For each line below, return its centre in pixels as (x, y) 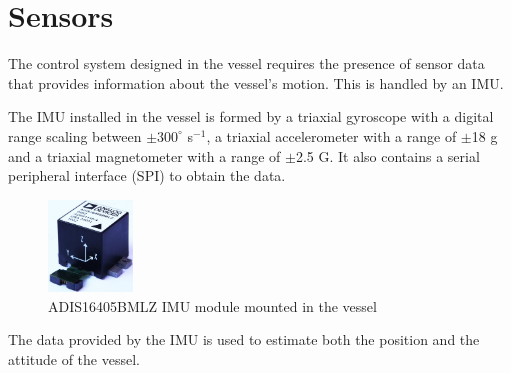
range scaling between (75, 135)
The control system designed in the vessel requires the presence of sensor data (246, 63)
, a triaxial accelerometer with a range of (331, 135)
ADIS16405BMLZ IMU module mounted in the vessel (212, 305)
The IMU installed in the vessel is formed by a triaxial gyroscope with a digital (251, 116)
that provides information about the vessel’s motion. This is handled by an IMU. (256, 82)
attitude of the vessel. (74, 359)
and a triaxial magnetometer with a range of (144, 155)
